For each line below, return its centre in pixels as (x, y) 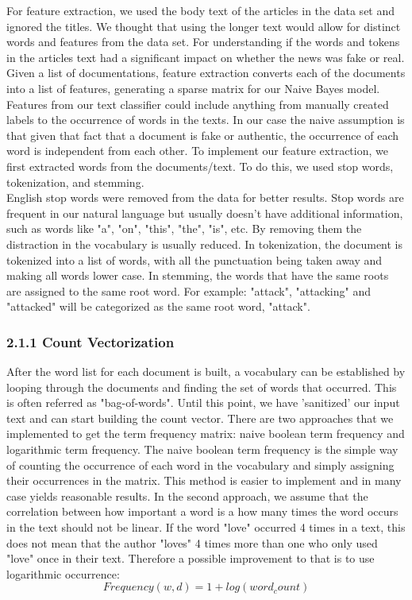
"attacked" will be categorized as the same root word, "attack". (158, 306)
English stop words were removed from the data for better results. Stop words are (205, 197)
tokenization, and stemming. (75, 182)
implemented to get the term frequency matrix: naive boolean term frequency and (206, 434)
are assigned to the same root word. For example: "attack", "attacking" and (189, 290)
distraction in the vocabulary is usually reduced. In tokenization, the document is (205, 244)
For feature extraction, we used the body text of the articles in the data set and (201, 10)
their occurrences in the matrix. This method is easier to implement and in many (204, 480)
